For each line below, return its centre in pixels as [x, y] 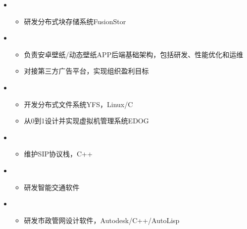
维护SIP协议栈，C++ [58, 154]
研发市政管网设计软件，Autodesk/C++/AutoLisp [102, 220]
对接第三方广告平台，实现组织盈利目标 [86, 71]
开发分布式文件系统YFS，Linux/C [78, 104]
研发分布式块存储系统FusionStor [75, 21]
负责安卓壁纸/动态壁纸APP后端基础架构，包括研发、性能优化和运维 [134, 54]
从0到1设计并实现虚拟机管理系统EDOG [86, 121]
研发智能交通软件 [52, 187]
